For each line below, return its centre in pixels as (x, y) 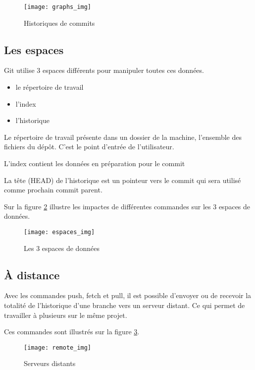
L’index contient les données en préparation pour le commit (95, 163)
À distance (32, 275)
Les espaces (34, 49)
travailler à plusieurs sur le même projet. (66, 315)
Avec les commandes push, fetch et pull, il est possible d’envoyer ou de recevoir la (128, 295)
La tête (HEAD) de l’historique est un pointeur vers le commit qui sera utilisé (123, 180)
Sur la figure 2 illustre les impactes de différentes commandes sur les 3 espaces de (127, 206)
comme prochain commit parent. (53, 190)
